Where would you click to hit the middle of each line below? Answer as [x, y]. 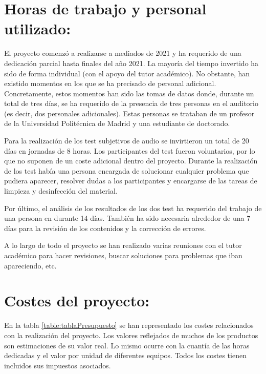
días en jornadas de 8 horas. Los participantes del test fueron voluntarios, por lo [130, 150]
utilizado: [38, 28]
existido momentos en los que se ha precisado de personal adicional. [110, 83]
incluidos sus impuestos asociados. [58, 365]
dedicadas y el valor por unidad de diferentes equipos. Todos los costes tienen [125, 355]
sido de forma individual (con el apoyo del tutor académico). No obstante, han [127, 73]
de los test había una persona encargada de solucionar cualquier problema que [127, 170]
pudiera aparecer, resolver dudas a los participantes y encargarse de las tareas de [131, 181]
